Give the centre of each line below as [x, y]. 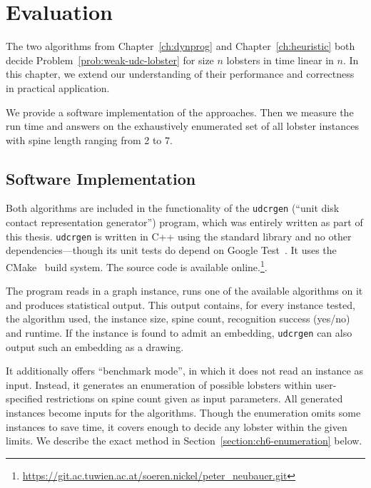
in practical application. [58, 87]
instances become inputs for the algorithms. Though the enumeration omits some [183, 413]
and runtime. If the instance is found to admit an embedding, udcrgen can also [179, 333]
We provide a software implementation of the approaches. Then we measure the [180, 112]
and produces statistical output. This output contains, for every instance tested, [181, 304]
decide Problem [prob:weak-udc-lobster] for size [110, 60]
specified [24, 398]
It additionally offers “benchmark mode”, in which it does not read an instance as [184, 371]
